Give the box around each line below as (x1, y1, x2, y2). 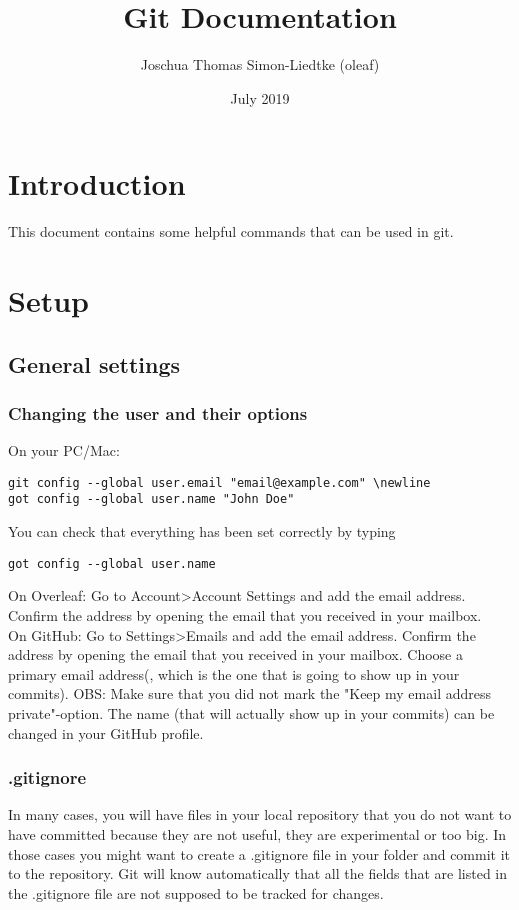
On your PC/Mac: (8, 440, 120, 461)
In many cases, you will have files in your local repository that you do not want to (8, 804, 512, 825)
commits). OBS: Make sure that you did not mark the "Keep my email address (8, 683, 491, 704)
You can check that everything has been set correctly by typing (8, 521, 396, 542)
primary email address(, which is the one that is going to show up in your (8, 663, 460, 684)
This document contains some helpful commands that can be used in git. (8, 221, 454, 242)
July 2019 (230, 87, 290, 108)
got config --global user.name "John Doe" (8, 492, 295, 507)
